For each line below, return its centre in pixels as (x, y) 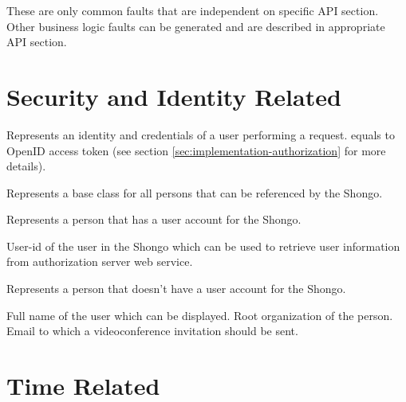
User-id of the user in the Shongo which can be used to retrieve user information (203, 246)
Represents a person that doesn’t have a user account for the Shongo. (176, 289)
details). (26, 166)
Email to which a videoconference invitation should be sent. (152, 331)
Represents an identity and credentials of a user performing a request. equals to (201, 134)
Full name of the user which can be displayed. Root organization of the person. (200, 315)
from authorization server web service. (100, 261)
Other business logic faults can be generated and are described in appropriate (196, 26)
